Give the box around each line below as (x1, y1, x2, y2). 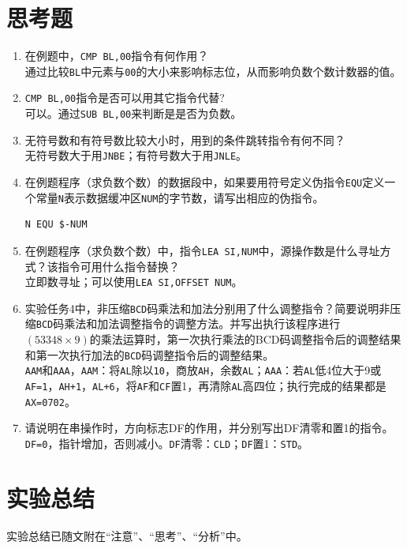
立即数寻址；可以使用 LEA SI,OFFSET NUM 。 (24, 273, 243, 290)
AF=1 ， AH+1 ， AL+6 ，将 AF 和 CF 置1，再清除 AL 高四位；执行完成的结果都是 (24, 378, 386, 394)
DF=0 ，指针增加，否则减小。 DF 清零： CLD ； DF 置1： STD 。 (24, 434, 309, 451)
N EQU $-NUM (24, 219, 88, 231)
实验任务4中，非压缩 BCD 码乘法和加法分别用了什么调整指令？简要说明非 (24, 299, 390, 316)
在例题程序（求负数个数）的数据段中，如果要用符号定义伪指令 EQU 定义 (24, 174, 385, 190)
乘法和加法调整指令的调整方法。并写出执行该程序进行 (64, 315, 341, 332)
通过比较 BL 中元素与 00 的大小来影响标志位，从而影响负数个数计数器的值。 (24, 62, 401, 79)
